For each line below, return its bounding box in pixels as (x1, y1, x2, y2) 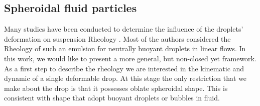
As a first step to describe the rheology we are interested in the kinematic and (4, 63, 244, 73)
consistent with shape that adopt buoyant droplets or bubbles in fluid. (4, 92, 220, 103)
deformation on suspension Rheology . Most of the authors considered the (4, 33, 231, 44)
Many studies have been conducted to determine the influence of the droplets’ (4, 24, 243, 34)
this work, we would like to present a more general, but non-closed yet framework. (4, 53, 256, 63)
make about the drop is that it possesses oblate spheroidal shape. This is (4, 82, 228, 93)
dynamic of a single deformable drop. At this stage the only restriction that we (4, 73, 247, 83)
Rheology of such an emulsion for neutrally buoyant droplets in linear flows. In (4, 43, 246, 54)
